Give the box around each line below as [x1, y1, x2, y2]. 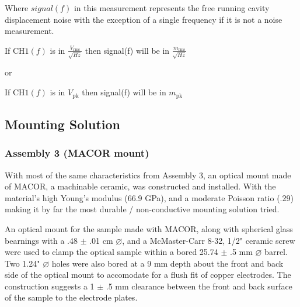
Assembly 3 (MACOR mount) [5, 146, 149, 160]
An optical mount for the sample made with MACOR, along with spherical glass [5, 222, 293, 234]
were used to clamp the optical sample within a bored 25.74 [5, 246, 218, 258]
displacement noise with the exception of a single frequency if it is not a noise [5, 13, 282, 25]
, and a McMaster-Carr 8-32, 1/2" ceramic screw [122, 234, 295, 246]
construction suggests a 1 [5, 280, 95, 292]
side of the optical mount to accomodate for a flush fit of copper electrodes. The [5, 268, 291, 281]
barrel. [264, 246, 288, 258]
